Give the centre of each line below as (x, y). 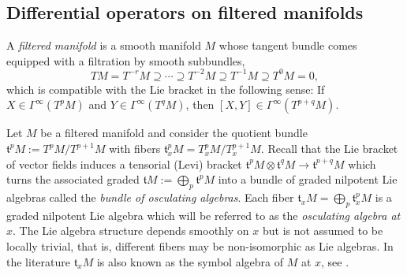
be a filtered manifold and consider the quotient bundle (174, 133)
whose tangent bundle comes (288, 45)
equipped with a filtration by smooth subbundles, (126, 60)
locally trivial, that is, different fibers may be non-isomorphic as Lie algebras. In (200, 246)
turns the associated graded (73, 179)
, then (200, 104)
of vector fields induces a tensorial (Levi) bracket (124, 164)
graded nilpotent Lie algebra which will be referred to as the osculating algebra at (203, 215)
